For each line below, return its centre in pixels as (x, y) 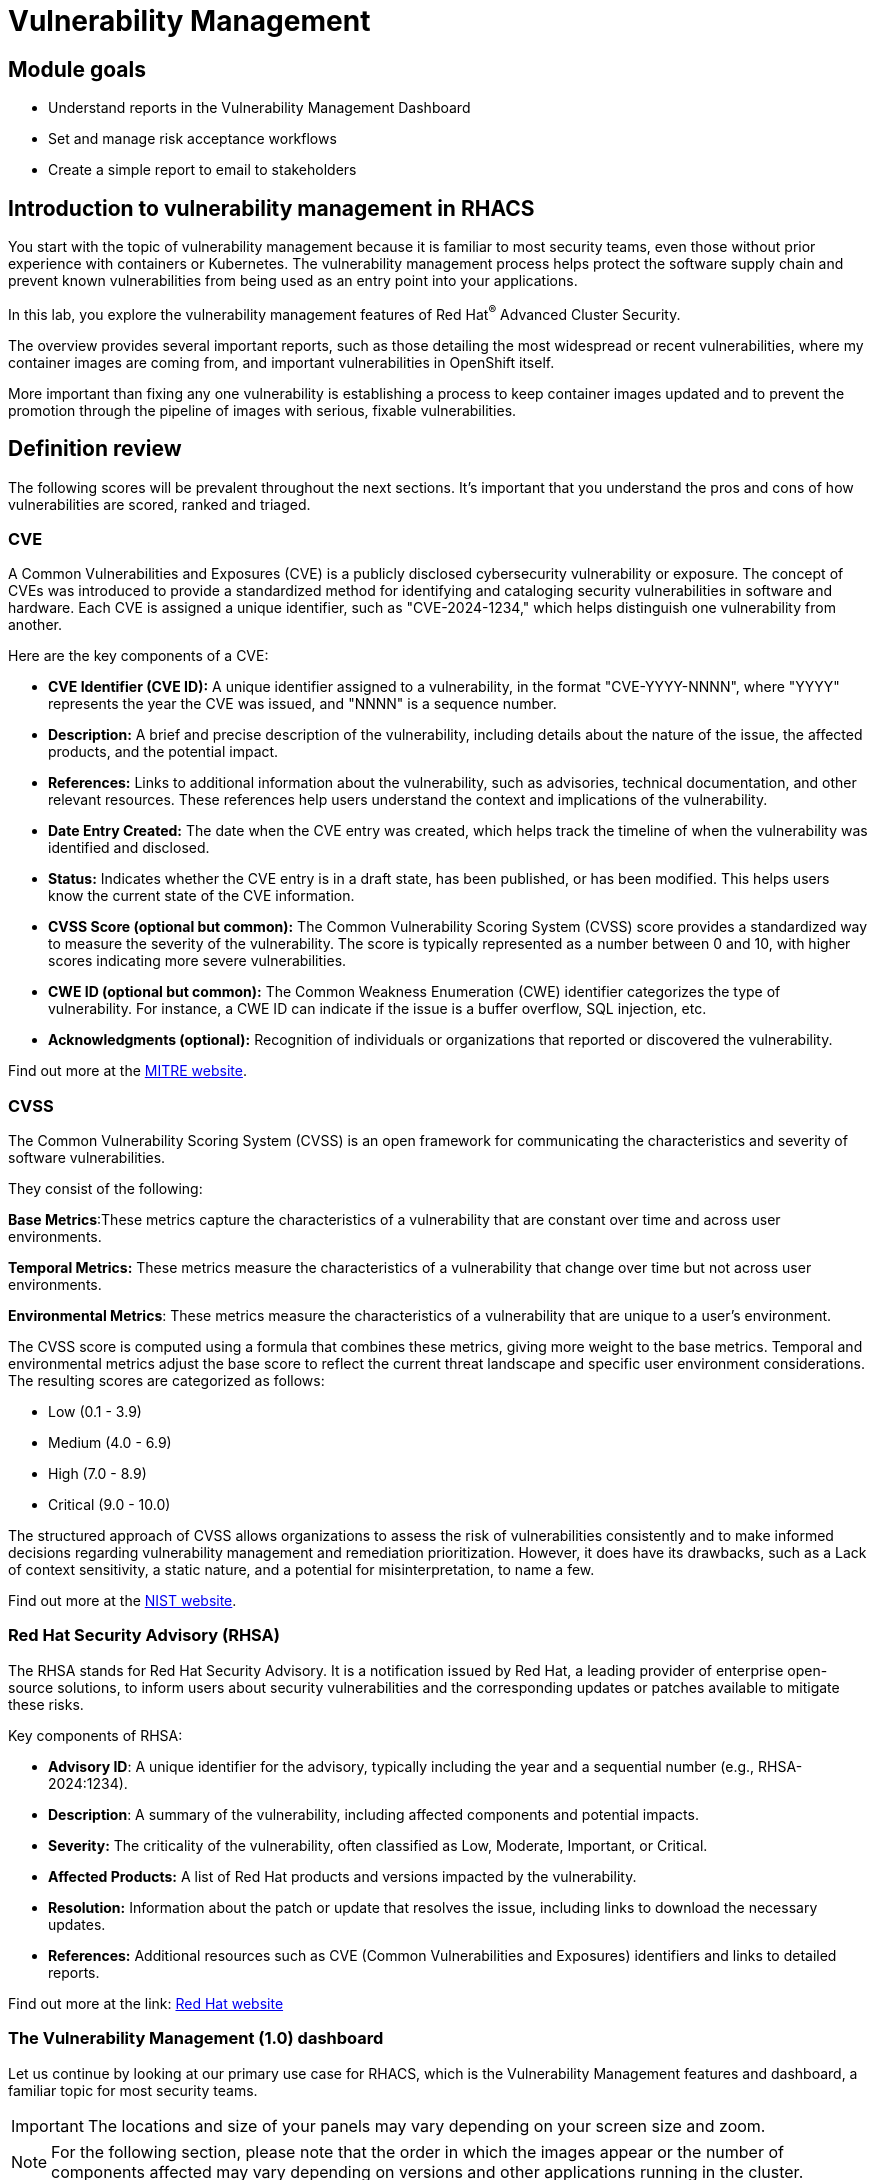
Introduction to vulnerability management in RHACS (271, 208)
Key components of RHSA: (95, 1735)
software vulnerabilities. (87, 1158)
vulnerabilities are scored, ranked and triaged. (159, 504)
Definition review (95, 449)
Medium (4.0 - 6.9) (110, 1443)
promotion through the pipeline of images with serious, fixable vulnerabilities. (262, 410)
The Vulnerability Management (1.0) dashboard (196, 2038)
